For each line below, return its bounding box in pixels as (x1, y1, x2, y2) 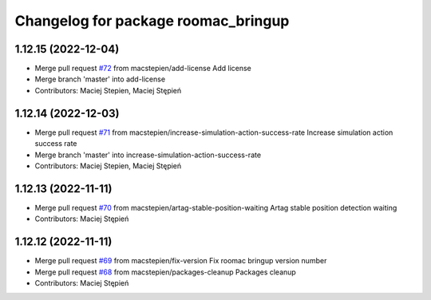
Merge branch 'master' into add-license (34, 74, 166, 84)
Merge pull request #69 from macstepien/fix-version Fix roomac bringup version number (34, 256, 327, 266)
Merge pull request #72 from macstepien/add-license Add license (34, 64, 251, 73)
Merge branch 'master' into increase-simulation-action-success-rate (34, 150, 262, 160)
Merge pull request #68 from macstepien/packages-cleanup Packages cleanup (34, 267, 297, 277)
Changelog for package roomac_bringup (14, 12, 290, 30)
